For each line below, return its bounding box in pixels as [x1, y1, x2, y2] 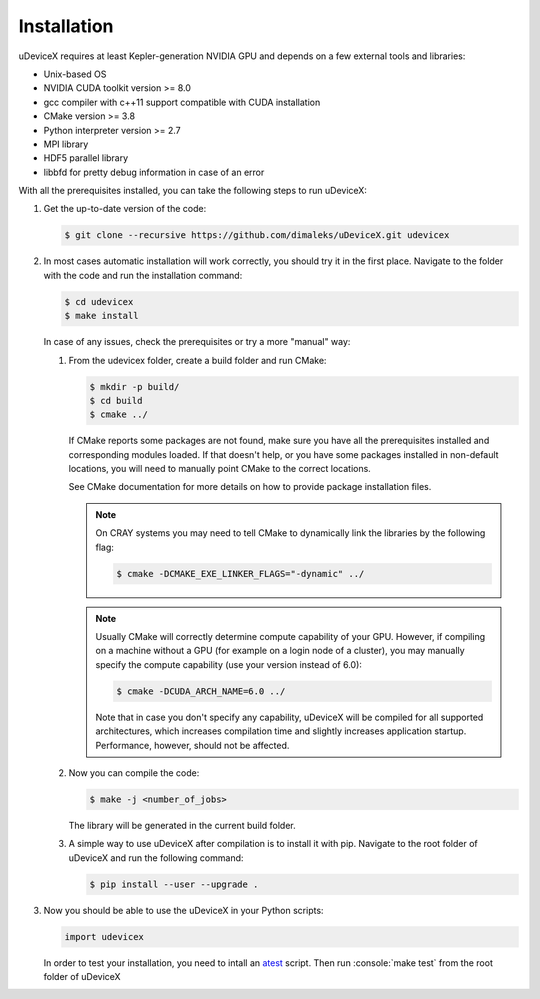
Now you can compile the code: [68, 766, 200, 779]
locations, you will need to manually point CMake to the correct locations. [68, 463, 372, 475]
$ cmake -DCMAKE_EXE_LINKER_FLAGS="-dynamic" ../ [116, 568, 365, 579]
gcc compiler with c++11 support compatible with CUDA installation [43, 96, 321, 108]
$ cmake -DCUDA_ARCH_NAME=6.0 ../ [116, 685, 286, 697]
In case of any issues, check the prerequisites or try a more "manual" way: [43, 336, 351, 348]
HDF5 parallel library [43, 152, 129, 164]
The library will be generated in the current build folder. [68, 819, 297, 831]
